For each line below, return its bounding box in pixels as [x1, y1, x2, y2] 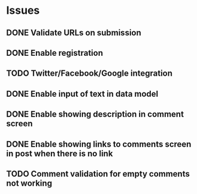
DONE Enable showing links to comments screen [6, 139, 192, 149]
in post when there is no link [6, 148, 113, 159]
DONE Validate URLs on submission [6, 28, 142, 38]
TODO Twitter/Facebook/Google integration [6, 68, 172, 79]
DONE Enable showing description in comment [6, 109, 184, 120]
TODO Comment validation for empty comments [6, 169, 190, 179]
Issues [6, 4, 40, 17]
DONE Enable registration [6, 47, 104, 58]
